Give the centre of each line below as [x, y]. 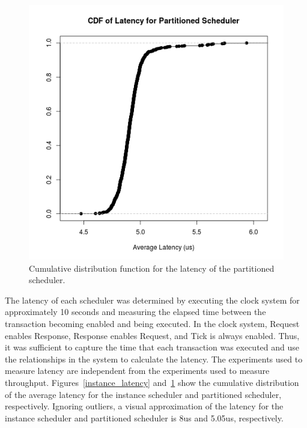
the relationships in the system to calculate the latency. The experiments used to [154, 359]
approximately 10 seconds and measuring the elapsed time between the [135, 312]
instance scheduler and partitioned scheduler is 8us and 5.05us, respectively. [144, 417]
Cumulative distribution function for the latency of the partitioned [152, 268]
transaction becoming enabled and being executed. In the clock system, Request [152, 323]
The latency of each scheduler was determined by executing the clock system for [152, 300]
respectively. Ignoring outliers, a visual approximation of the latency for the [144, 406]
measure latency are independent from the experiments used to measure [137, 371]
